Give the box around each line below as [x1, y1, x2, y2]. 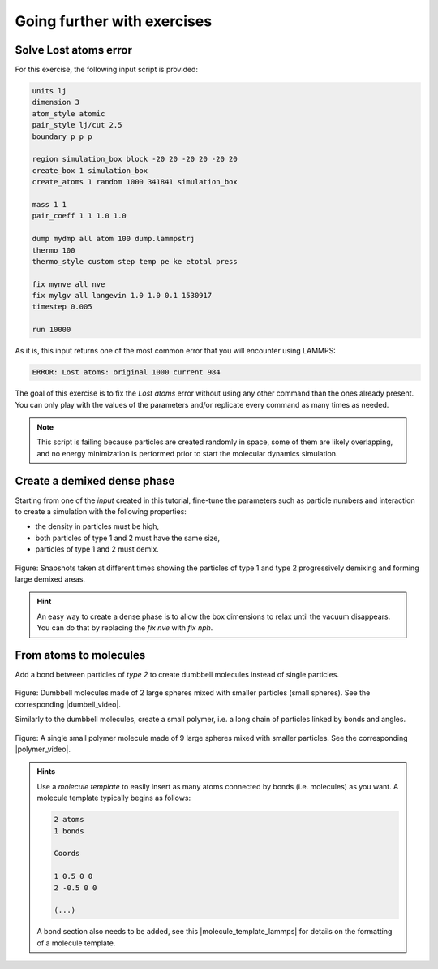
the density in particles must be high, [35, 521, 160, 531]
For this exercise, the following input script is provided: [15, 65, 199, 75]
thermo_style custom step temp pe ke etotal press [32, 257, 238, 266]
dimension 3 [32, 97, 80, 107]
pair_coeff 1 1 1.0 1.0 [32, 211, 127, 221]
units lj [32, 86, 67, 96]
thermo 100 [32, 245, 75, 255]
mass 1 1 [32, 200, 67, 209]
